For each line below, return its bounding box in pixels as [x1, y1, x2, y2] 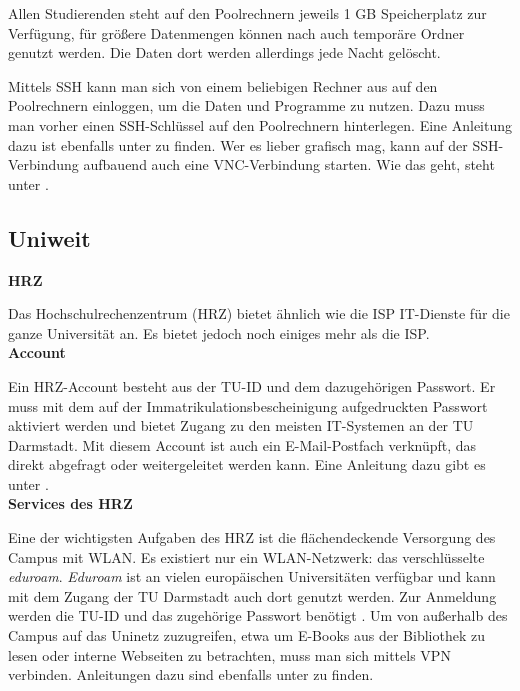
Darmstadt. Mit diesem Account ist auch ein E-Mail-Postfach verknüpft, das [8, 434, 477, 455]
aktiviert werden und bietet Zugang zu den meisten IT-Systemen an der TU [8, 415, 474, 436]
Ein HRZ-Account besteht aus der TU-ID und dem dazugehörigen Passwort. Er [8, 375, 496, 396]
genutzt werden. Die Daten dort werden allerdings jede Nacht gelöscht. [8, 42, 441, 63]
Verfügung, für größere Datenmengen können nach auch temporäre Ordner [8, 22, 465, 43]
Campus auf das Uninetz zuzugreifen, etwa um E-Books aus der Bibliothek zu [8, 625, 485, 646]
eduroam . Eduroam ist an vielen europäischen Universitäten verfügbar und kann [8, 566, 496, 587]
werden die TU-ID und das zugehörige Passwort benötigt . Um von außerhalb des [8, 605, 508, 626]
